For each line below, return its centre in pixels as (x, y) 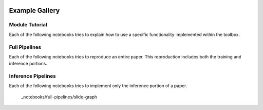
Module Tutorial (28, 25)
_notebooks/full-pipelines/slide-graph (59, 97)
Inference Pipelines (32, 76)
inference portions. (28, 64)
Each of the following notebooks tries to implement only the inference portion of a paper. (98, 86)
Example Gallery (35, 10)
